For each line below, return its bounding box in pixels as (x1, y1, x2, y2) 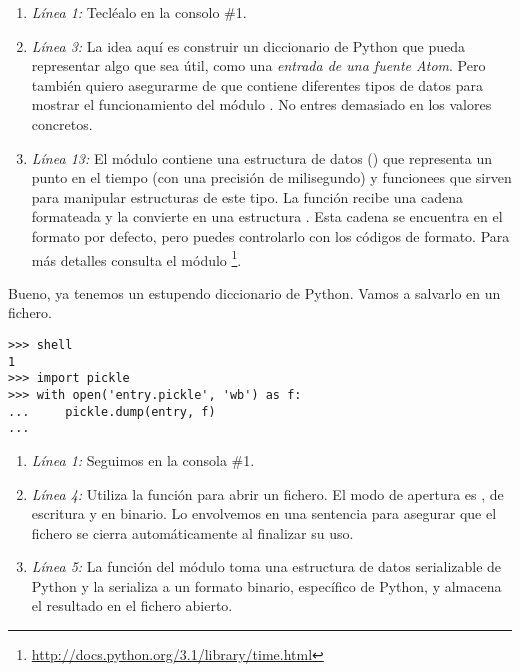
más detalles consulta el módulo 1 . (31, 246, 242, 270)
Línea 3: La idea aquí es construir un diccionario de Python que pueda (31, 35, 466, 56)
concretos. (31, 113, 93, 134)
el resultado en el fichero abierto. (31, 595, 233, 616)
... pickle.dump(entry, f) (8, 404, 216, 419)
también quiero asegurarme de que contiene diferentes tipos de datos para (31, 74, 484, 95)
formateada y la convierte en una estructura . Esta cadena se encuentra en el (31, 206, 503, 227)
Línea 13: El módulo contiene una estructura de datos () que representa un (31, 147, 492, 168)
